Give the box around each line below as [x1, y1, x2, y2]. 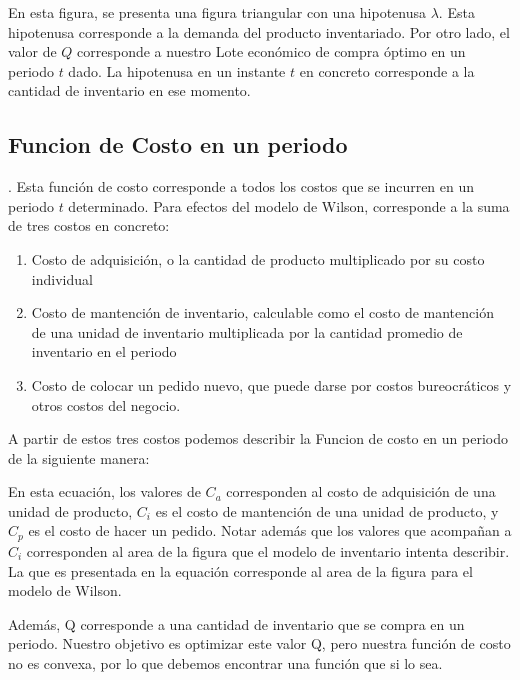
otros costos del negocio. [31, 394, 181, 415]
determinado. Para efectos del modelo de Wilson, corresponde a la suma [68, 195, 510, 216]
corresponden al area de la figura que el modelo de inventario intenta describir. [26, 540, 510, 561]
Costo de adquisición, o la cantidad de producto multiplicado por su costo [31, 248, 485, 269]
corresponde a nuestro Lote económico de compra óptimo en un [77, 41, 466, 62]
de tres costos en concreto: [8, 215, 170, 236]
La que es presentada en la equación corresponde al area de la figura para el [8, 560, 473, 581]
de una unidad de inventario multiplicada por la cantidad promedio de [31, 321, 463, 342]
